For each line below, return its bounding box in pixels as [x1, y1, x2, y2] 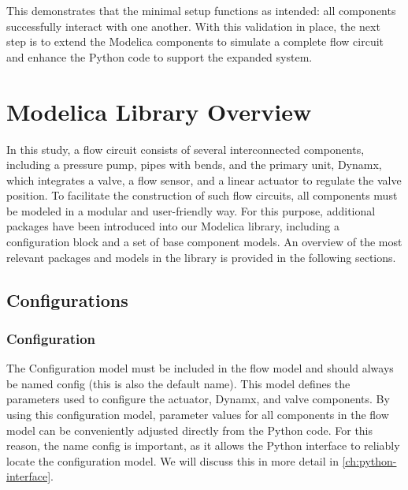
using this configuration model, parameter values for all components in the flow [6, 406, 389, 423]
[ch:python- [342, 452, 397, 469]
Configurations [6, 287, 128, 312]
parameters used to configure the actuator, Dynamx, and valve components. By [6, 391, 390, 407]
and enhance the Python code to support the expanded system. [6, 48, 313, 65]
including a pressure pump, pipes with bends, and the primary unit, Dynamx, [6, 156, 382, 173]
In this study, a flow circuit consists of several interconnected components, [6, 140, 365, 157]
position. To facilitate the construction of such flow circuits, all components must [6, 187, 398, 204]
